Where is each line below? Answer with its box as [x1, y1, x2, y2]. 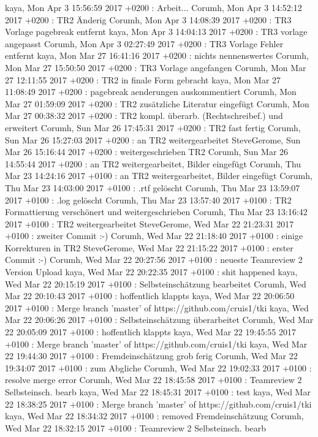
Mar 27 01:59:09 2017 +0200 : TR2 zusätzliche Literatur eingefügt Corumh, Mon [5, 97, 309, 110]
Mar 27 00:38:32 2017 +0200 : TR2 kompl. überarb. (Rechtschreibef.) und [5, 109, 283, 122]
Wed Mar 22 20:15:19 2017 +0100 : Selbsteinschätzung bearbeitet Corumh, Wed [5, 277, 306, 290]
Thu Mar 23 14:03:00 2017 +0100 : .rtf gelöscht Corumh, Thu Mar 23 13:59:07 [5, 181, 300, 194]
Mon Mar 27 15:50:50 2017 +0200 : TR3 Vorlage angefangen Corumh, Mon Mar [5, 61, 306, 74]
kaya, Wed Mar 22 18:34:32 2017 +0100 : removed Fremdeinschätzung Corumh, [5, 409, 304, 422]
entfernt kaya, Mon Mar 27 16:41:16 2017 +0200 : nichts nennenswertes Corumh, [5, 49, 309, 62]
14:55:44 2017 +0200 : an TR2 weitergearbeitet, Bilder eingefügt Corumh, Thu [5, 157, 301, 170]
